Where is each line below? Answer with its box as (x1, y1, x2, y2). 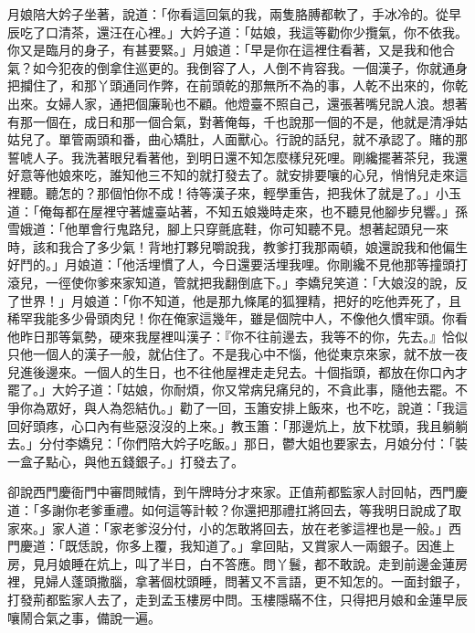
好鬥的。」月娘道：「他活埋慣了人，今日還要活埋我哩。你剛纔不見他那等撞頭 (7, 255, 455, 274)
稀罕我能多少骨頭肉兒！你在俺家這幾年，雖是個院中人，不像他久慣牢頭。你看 (7, 309, 468, 328)
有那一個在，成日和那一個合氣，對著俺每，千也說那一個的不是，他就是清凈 (7, 111, 455, 131)
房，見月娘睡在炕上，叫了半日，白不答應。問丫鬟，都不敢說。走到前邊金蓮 (7, 554, 455, 573)
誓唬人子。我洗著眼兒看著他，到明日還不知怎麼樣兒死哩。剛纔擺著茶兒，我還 (7, 147, 468, 166)
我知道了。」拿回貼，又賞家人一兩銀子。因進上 (179, 536, 455, 555)
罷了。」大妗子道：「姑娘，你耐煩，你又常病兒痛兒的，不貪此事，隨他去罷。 (7, 380, 455, 399)
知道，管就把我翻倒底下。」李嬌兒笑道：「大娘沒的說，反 (134, 272, 468, 291)
